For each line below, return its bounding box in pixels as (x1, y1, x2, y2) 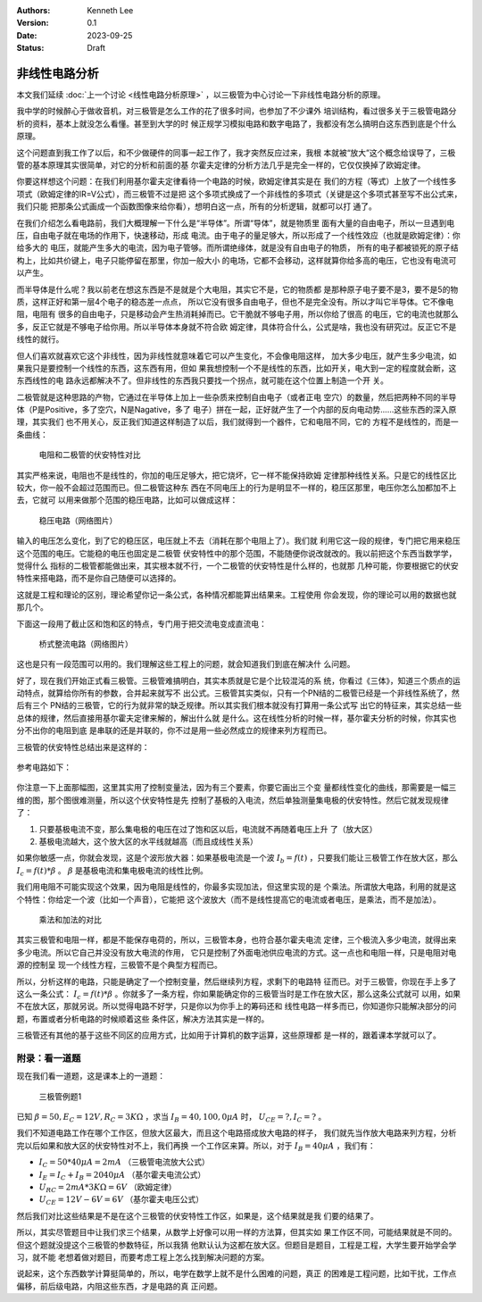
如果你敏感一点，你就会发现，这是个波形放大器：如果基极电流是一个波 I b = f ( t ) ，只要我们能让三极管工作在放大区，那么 (16, 853, 459, 865)
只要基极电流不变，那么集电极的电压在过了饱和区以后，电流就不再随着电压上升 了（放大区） (38, 823, 378, 834)
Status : (16, 43, 45, 54)
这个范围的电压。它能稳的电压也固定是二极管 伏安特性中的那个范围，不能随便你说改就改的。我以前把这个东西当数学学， (16, 547, 457, 558)
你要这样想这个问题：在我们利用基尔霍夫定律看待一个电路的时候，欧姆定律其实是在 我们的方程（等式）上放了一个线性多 (16, 176, 457, 187)
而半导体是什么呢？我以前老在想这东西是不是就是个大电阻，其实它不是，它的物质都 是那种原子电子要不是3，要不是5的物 (16, 284, 459, 295)
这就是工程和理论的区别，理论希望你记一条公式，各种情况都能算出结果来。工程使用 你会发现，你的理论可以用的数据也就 (16, 589, 457, 600)
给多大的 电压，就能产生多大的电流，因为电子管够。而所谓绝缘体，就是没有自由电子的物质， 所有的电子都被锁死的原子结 (16, 242, 459, 254)
